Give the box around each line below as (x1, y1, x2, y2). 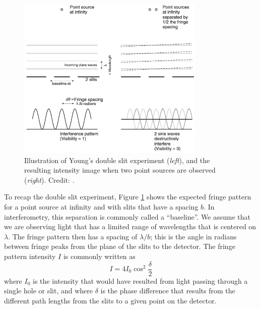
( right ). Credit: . (24, 174, 75, 185)
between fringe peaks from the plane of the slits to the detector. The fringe (4, 241, 235, 251)
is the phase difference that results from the (100, 285, 235, 296)
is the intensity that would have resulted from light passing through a (33, 275, 248, 286)
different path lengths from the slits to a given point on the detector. (4, 295, 217, 305)
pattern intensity (4, 250, 56, 261)
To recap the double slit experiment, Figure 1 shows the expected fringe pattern (4, 191, 251, 202)
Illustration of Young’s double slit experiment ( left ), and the (24, 154, 210, 165)
